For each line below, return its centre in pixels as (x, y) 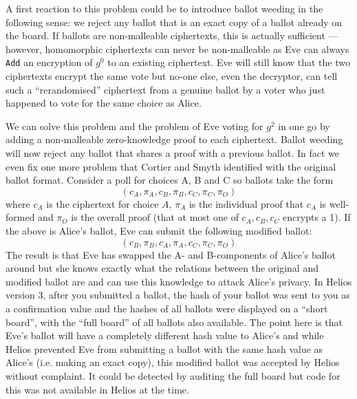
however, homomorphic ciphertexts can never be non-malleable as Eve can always (177, 48)
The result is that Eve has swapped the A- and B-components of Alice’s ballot (171, 254)
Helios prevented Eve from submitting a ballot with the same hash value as (164, 348)
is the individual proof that (246, 203)
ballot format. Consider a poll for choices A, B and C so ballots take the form (170, 180)
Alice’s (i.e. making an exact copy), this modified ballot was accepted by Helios (173, 362)
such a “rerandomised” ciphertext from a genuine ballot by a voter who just (165, 89)
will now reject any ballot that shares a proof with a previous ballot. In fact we (172, 153)
